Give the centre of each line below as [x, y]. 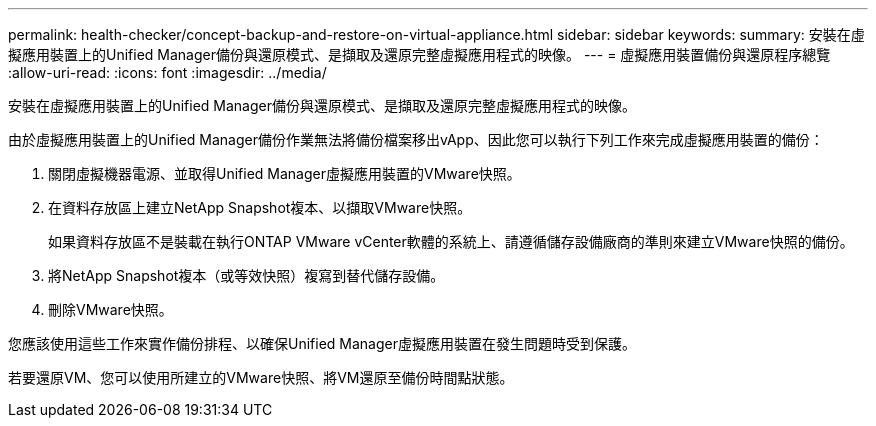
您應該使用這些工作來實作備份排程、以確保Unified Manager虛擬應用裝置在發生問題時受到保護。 [322, 343]
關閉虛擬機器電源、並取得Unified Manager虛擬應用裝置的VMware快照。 [284, 173]
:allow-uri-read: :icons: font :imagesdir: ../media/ [167, 72]
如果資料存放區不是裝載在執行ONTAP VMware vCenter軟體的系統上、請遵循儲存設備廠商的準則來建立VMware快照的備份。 [451, 241]
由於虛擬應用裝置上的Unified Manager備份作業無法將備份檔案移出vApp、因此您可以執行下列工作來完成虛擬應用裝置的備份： [416, 139]
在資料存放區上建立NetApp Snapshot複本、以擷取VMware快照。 [260, 207]
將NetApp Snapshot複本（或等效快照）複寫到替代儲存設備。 [246, 275]
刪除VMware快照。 [110, 309]
